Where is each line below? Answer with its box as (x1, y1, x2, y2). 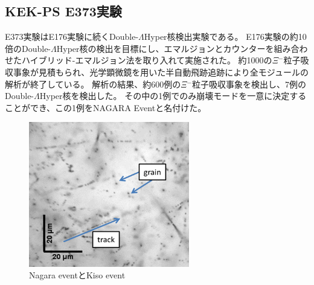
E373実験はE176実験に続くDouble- (5, 30, 139, 43)
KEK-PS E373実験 (5, 2, 122, 21)
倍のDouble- (5, 42, 51, 54)
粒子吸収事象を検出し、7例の (192, 77, 307, 90)
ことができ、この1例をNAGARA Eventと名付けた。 (5, 101, 207, 114)
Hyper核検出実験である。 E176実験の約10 (144, 30, 307, 43)
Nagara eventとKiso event (29, 269, 126, 281)
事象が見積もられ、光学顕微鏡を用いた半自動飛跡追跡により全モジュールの (13, 65, 309, 78)
